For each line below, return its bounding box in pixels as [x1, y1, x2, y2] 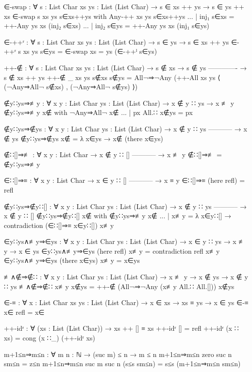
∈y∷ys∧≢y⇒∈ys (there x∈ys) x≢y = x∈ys [4, 255, 140, 265]
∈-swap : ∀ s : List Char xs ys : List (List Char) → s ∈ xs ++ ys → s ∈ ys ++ [4, 1, 244, 11]
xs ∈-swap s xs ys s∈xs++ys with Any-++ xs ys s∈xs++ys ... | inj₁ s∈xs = [4, 11, 235, 21]
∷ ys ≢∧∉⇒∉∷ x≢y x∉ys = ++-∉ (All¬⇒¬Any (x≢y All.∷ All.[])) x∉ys [4, 281, 235, 291]
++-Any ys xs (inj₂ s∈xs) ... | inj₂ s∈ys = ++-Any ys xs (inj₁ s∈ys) [4, 20, 209, 31]
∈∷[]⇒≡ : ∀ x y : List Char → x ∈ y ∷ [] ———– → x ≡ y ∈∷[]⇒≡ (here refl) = [4, 175, 245, 185]
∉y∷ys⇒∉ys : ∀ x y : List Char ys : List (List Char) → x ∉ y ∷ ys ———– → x [4, 123, 247, 133]
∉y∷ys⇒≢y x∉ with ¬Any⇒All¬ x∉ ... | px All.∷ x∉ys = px [4, 107, 193, 117]
